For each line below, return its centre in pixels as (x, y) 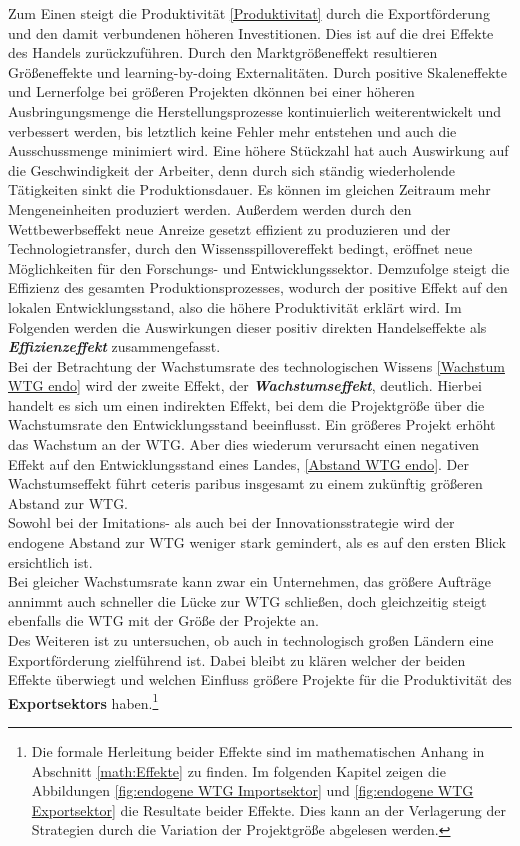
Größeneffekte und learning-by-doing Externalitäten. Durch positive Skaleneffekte (257, 71)
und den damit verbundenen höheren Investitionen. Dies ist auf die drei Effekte (251, 32)
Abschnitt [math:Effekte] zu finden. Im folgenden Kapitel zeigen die (238, 770)
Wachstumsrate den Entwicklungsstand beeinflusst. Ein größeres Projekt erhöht (252, 424)
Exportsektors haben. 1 (83, 701)
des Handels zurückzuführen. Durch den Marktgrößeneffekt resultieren (223, 52)
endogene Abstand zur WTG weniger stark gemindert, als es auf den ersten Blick (257, 542)
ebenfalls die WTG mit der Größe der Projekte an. (163, 620)
